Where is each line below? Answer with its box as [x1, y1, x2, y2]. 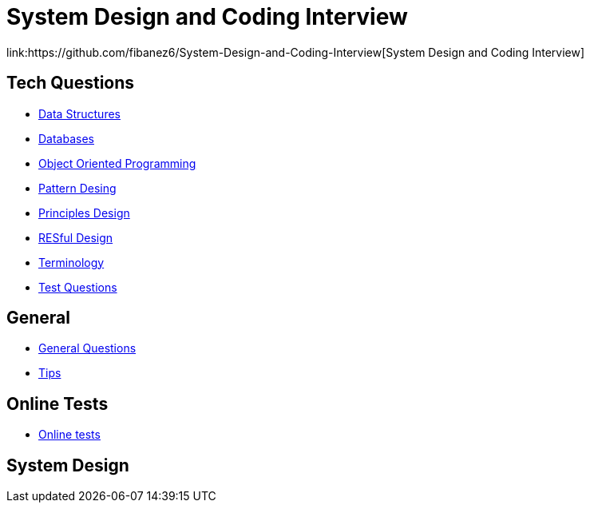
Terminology [38, 255, 105, 269]
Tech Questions [6, 73, 135, 93]
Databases [38, 131, 94, 145]
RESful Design [38, 230, 113, 245]
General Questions [38, 341, 137, 356]
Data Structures [38, 106, 121, 121]
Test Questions [38, 280, 117, 294]
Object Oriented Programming [38, 156, 196, 170]
